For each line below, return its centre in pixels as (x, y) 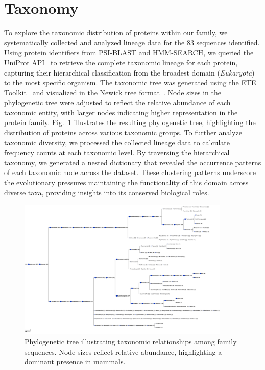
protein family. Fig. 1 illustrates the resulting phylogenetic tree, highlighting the (130, 122)
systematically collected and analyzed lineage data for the (94, 42)
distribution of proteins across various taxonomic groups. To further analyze (123, 132)
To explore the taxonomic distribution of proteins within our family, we (116, 32)
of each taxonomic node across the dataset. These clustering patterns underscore (130, 172)
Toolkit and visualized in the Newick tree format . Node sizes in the (113, 92)
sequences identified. (228, 42)
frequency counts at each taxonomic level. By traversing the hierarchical (117, 152)
